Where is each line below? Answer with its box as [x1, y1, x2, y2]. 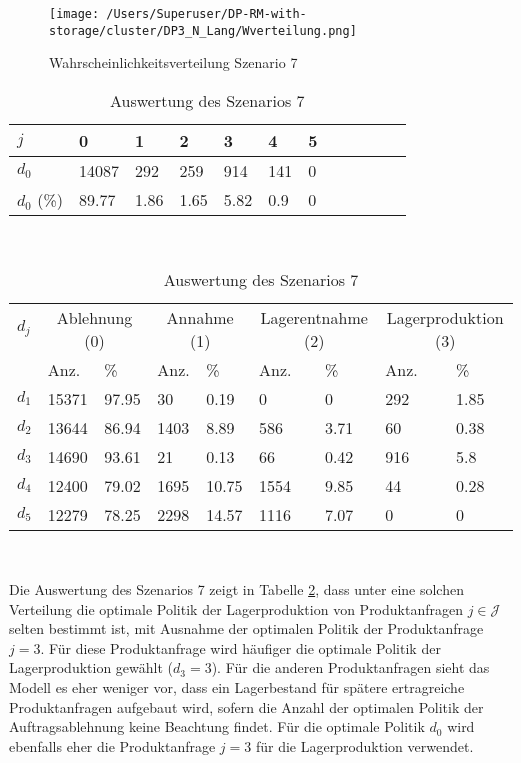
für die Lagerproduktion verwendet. [255, 735, 474, 756]
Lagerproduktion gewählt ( [9, 657, 174, 678]
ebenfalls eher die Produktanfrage [9, 735, 216, 756]
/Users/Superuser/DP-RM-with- [106, 7, 307, 21]
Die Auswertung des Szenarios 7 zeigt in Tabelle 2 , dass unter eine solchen [9, 579, 464, 600]
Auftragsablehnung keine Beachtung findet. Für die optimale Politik [9, 716, 425, 737]
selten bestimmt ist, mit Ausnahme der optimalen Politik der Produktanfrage [9, 618, 484, 639]
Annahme [166, 305, 234, 329]
